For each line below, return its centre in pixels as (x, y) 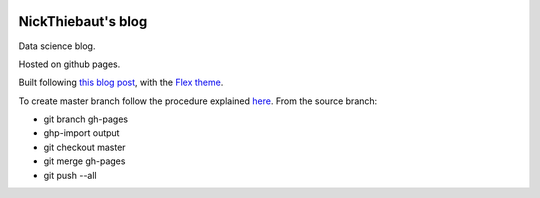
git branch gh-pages (86, 119)
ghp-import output (81, 133)
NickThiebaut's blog (83, 21)
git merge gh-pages (84, 161)
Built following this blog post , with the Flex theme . (121, 82)
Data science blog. (57, 46)
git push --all (70, 175)
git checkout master (84, 147)
